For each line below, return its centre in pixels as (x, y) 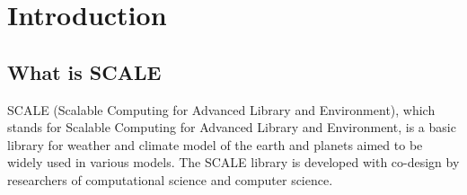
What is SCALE (84, 71)
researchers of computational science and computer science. (170, 179)
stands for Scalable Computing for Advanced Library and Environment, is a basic (232, 127)
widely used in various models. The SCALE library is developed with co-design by (233, 162)
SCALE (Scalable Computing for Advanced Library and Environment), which (221, 109)
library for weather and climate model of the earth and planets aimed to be (215, 144)
